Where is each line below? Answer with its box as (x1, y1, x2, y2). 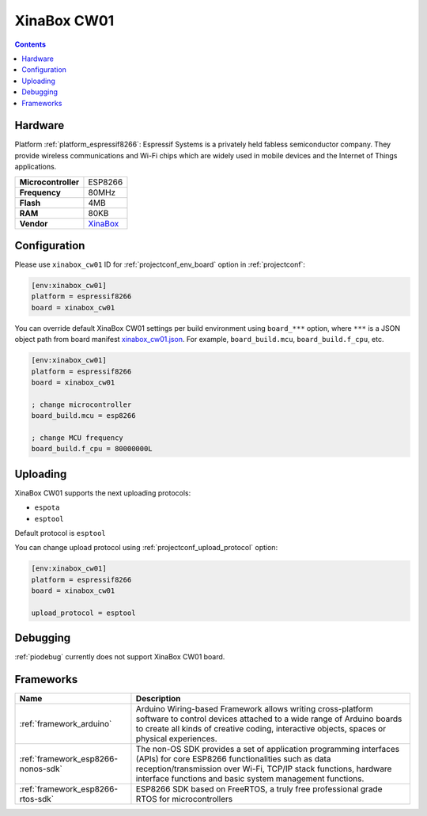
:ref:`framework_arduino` (19, 719, 112, 730)
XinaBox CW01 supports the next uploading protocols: (14, 488, 191, 498)
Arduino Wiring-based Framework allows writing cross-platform (135, 704, 373, 715)
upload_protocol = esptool (31, 608, 136, 617)
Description (135, 693, 181, 704)
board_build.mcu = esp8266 (31, 412, 136, 420)
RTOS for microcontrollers (135, 794, 233, 805)
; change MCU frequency (31, 433, 124, 442)
